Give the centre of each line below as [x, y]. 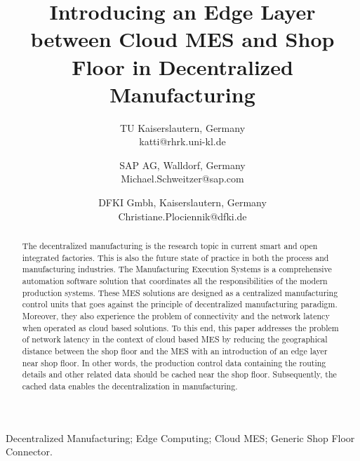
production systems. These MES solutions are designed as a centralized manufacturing [180, 292]
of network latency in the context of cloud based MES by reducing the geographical [175, 339]
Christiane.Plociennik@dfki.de [182, 216]
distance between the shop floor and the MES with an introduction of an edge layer [175, 350]
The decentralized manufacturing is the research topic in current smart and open [170, 246]
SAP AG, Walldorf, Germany [182, 165]
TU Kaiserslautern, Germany [182, 127]
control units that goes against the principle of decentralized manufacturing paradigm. [180, 304]
